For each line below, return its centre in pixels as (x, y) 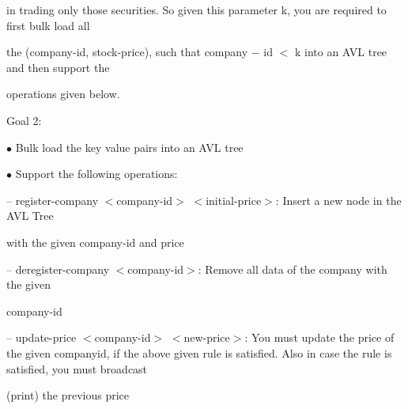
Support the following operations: (96, 174)
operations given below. (63, 94)
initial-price (234, 200)
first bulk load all (48, 25)
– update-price (42, 337)
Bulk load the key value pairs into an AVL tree (129, 147)
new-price (207, 337)
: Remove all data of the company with (293, 269)
